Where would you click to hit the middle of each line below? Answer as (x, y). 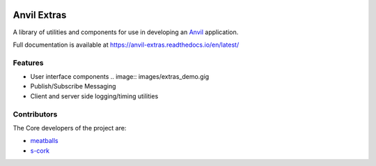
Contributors (35, 114)
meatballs (44, 141)
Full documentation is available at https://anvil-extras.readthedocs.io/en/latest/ (126, 45)
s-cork (40, 151)
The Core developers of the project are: (70, 128)
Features (28, 63)
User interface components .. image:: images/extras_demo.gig (120, 77)
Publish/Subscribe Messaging (73, 86)
